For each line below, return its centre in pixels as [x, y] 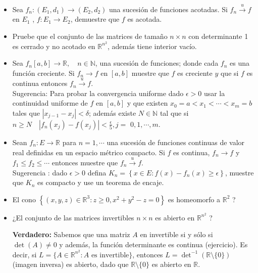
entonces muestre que [85, 162]
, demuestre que [95, 19]
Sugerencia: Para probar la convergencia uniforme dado [98, 93]
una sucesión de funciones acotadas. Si [168, 9]
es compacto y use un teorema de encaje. [101, 182]
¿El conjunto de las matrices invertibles [73, 217]
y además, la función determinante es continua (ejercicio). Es [153, 244]
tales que [26, 112]
